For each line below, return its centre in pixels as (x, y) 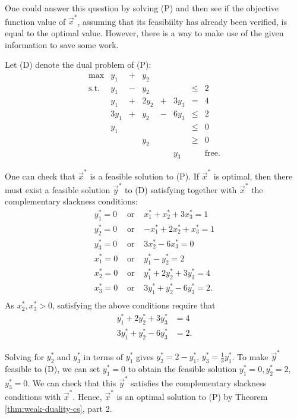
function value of (35, 21)
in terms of (103, 356)
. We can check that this (72, 382)
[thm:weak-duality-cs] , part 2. (59, 408)
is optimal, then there (253, 176)
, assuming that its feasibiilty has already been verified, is (182, 21)
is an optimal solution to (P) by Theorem (192, 397)
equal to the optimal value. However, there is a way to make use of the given (144, 32)
